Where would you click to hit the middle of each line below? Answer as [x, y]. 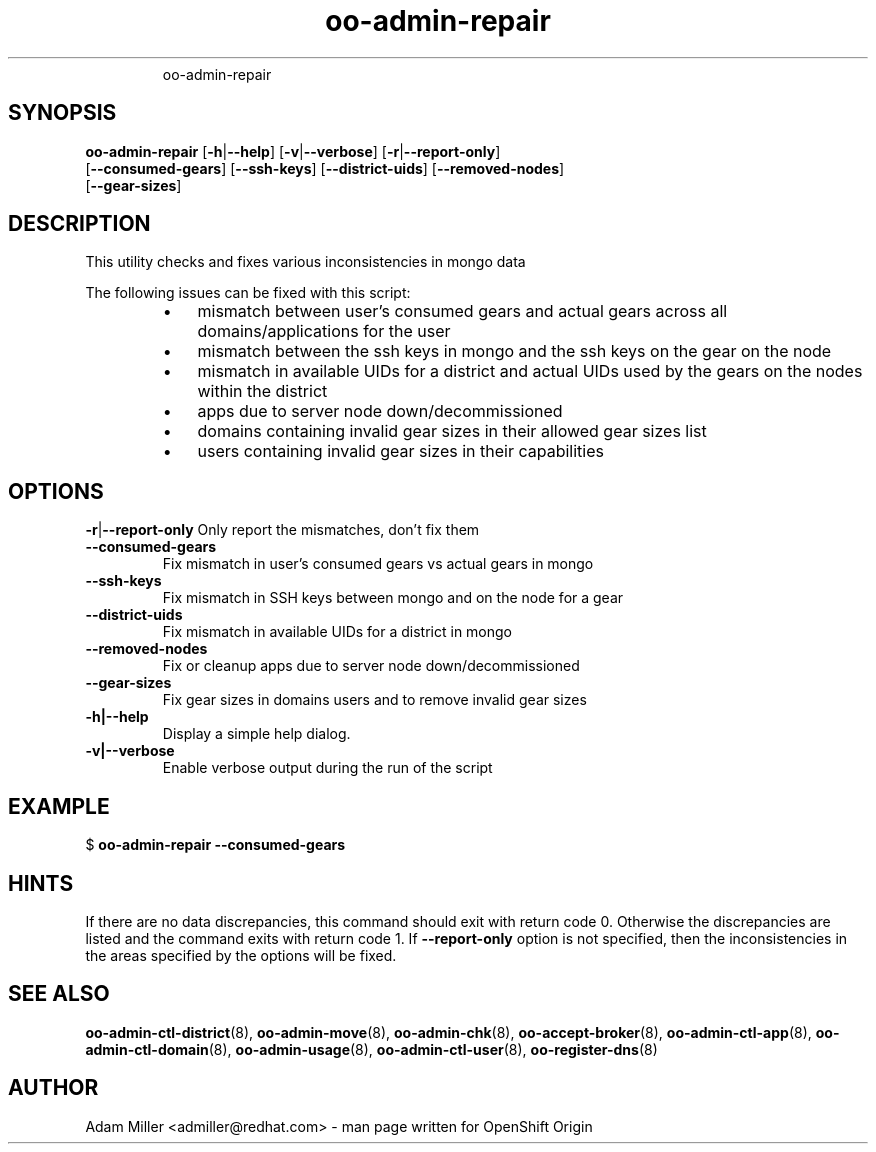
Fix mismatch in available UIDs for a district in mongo [337, 632]
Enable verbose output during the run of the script [327, 768]
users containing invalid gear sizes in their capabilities [400, 451]
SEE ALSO [59, 994]
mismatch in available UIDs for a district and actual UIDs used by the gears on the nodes [530, 371]
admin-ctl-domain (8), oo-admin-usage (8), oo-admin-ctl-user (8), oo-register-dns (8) [371, 1049]
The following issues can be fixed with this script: [248, 293]
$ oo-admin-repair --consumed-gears [215, 845]
